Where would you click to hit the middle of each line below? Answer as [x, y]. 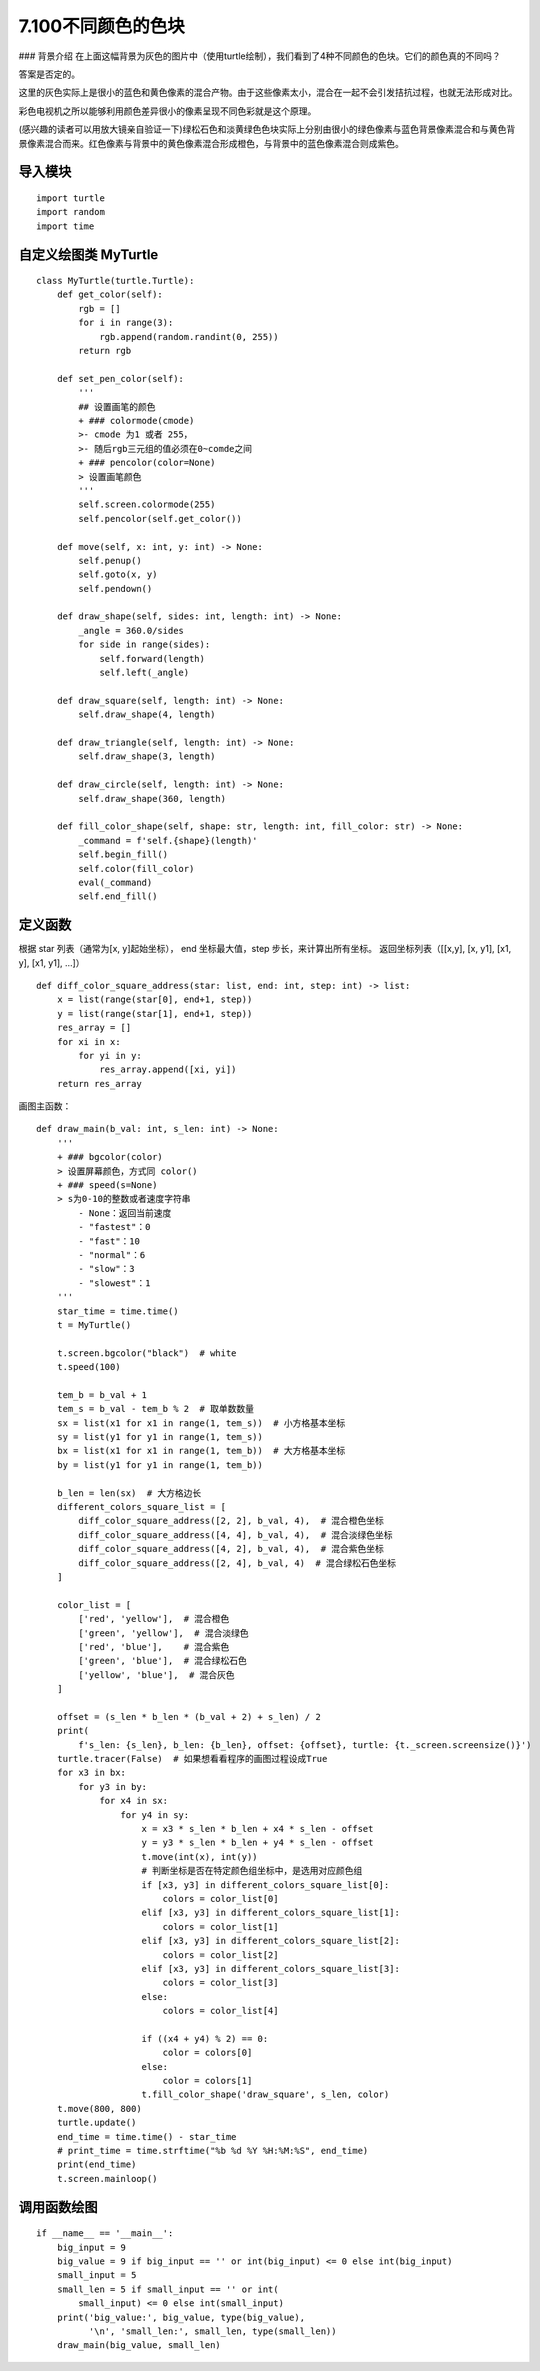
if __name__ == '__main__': [105, 2233]
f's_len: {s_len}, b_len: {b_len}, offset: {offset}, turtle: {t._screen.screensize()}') [305, 1744]
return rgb [105, 351]
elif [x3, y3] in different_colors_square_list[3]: [270, 1968]
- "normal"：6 [112, 1255]
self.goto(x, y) [118, 574]
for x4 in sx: [134, 1801]
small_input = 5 [96, 2275]
